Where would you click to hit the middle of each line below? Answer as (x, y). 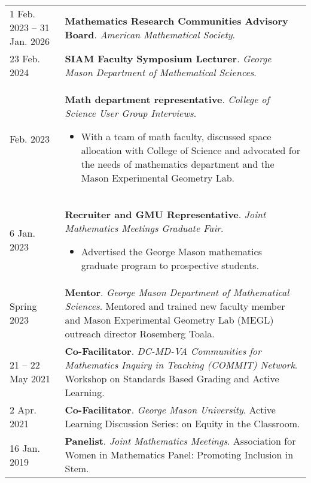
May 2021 (30, 378)
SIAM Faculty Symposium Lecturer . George (168, 58)
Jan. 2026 (30, 41)
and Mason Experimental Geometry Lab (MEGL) (169, 320)
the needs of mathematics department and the (178, 164)
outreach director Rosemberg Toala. (140, 333)
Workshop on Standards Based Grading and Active (172, 378)
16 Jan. (25, 448)
